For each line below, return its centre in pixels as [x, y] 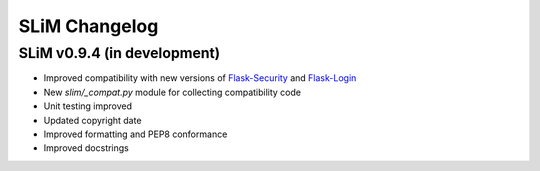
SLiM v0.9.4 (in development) [119, 53]
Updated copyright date [92, 120]
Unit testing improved [88, 106]
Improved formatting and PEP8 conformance [135, 134]
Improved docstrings [86, 148]
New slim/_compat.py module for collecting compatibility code [172, 92]
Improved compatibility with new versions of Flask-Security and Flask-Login [200, 78]
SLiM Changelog [88, 26]
